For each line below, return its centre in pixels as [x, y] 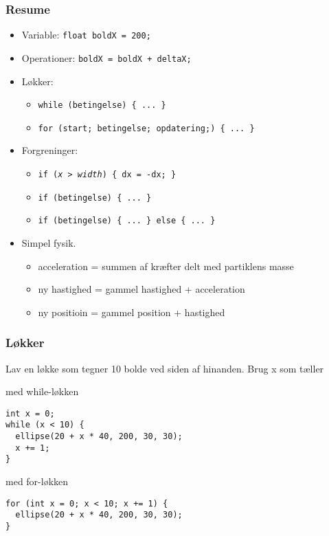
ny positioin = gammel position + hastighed [132, 312]
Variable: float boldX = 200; [86, 35]
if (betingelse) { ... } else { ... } [127, 221]
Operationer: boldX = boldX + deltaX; [106, 57]
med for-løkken [37, 481]
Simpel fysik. [49, 243]
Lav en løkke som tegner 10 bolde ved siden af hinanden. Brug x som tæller [165, 368]
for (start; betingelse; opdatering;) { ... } [146, 128]
